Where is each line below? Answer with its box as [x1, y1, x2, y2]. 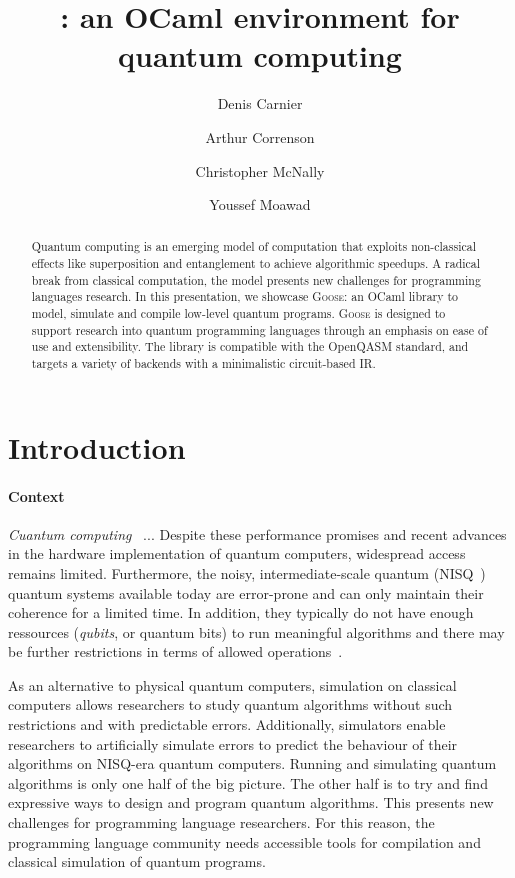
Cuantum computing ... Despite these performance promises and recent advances [8, 523, 507, 544]
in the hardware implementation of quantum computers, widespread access [8, 543, 466, 564]
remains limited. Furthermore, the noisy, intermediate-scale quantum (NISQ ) [8, 562, 486, 583]
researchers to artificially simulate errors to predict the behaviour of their [8, 733, 458, 754]
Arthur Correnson [205, 126, 315, 147]
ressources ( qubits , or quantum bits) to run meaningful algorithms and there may [8, 621, 505, 642]
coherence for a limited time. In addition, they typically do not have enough [8, 602, 474, 623]
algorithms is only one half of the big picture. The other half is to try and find [8, 772, 488, 793]
